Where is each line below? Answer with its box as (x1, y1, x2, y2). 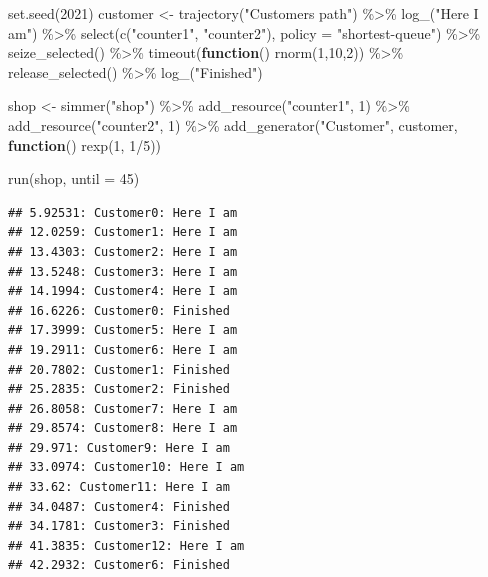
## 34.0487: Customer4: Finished (8, 499, 230, 514)
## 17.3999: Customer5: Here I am (8, 323, 238, 338)
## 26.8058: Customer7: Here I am (8, 401, 238, 416)
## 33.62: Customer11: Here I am (8, 480, 230, 495)
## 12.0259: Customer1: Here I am (8, 225, 238, 240)
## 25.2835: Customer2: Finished (8, 382, 230, 397)
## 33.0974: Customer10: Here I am (8, 460, 245, 475)
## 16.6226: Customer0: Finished (8, 303, 230, 318)
